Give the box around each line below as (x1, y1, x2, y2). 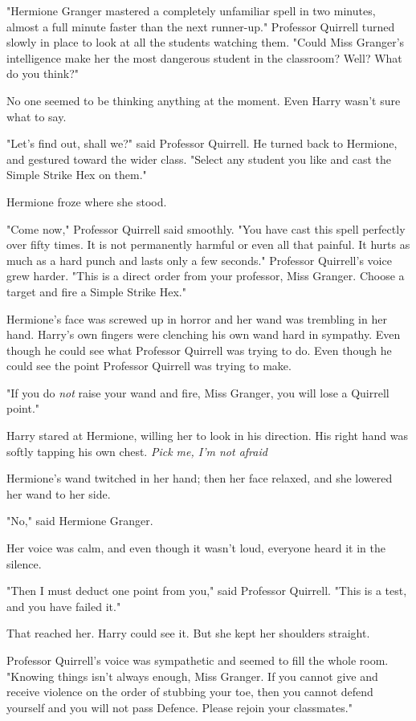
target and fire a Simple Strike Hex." (6, 283, 186, 299)
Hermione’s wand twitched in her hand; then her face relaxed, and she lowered (6, 470, 393, 487)
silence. (6, 555, 42, 572)
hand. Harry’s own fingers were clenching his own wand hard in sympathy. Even (6, 326, 401, 343)
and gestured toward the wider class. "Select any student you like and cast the (6, 150, 391, 167)
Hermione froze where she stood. (6, 193, 167, 210)
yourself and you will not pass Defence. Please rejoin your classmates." (6, 699, 353, 715)
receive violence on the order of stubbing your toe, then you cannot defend (6, 683, 373, 700)
